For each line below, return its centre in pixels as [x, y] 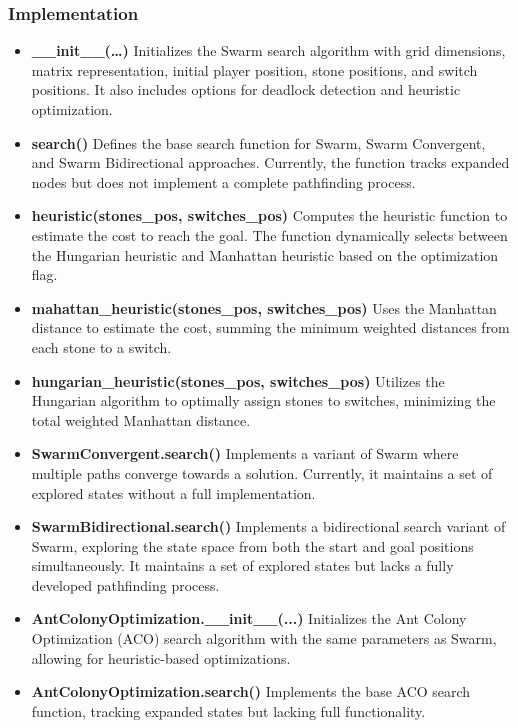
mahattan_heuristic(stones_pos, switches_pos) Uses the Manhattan [264, 307]
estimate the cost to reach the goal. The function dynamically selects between [269, 234]
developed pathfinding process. [125, 584]
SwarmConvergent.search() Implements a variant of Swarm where [245, 453]
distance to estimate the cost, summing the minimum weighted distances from [270, 327]
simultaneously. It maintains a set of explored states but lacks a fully [242, 565]
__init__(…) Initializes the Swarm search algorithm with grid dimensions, [268, 50]
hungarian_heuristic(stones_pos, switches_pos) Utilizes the [238, 380]
